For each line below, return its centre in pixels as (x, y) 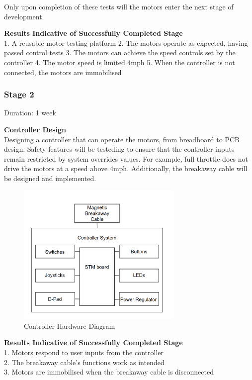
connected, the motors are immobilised (63, 72)
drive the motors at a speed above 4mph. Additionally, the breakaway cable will (126, 168)
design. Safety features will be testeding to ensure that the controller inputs (119, 149)
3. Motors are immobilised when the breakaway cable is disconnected (109, 372)
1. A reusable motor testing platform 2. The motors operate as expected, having (126, 43)
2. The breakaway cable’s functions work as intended (84, 362)
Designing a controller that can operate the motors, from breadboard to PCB (122, 139)
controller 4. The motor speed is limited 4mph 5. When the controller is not (120, 62)
